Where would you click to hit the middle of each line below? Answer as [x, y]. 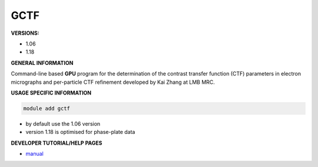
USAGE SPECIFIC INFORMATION [51, 93]
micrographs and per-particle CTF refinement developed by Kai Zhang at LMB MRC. [113, 82]
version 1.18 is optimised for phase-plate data [80, 132]
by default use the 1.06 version [63, 123]
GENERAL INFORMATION [42, 63]
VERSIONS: [25, 33]
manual [34, 154]
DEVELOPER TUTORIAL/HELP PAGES [57, 143]
